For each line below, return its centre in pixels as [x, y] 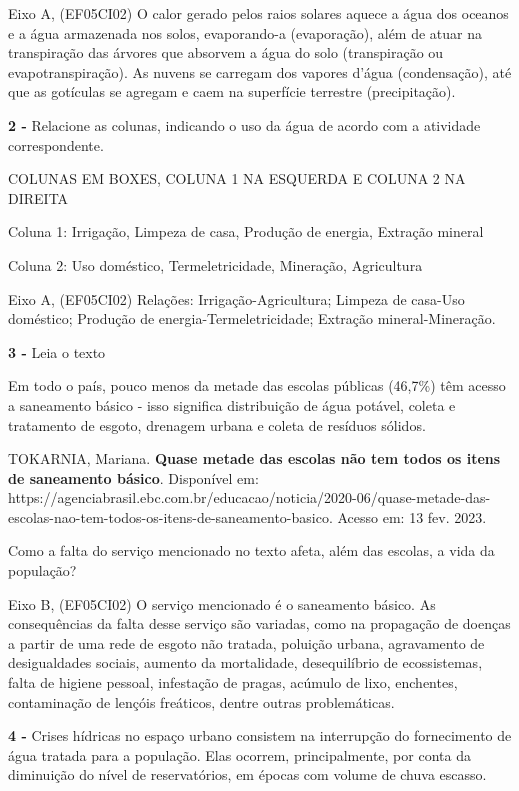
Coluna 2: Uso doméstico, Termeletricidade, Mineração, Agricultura [215, 264]
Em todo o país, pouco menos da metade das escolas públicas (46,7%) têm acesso [257, 385]
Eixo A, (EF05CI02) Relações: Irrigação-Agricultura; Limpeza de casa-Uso [236, 298]
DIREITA [38, 197]
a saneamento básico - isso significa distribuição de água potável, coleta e [232, 404]
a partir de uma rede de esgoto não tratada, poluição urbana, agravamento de [246, 642]
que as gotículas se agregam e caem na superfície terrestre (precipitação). [232, 91]
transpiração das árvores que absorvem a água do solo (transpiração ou [226, 52]
